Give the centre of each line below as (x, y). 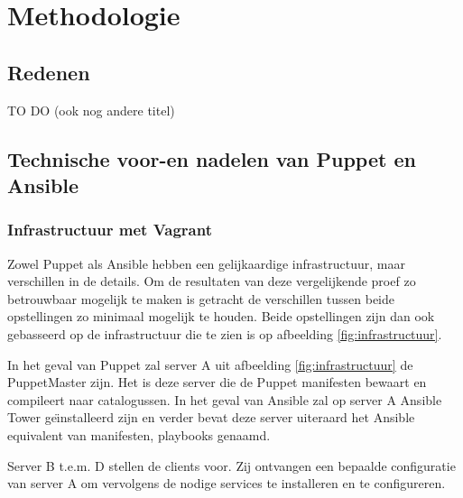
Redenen (49, 72)
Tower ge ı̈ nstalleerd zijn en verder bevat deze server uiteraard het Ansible (211, 417)
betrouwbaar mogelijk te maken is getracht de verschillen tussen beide (201, 298)
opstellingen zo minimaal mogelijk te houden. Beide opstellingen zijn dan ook (221, 316)
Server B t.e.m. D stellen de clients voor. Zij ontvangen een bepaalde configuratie (231, 465)
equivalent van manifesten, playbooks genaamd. (139, 434)
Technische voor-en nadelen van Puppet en (212, 158)
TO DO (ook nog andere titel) (91, 110)
